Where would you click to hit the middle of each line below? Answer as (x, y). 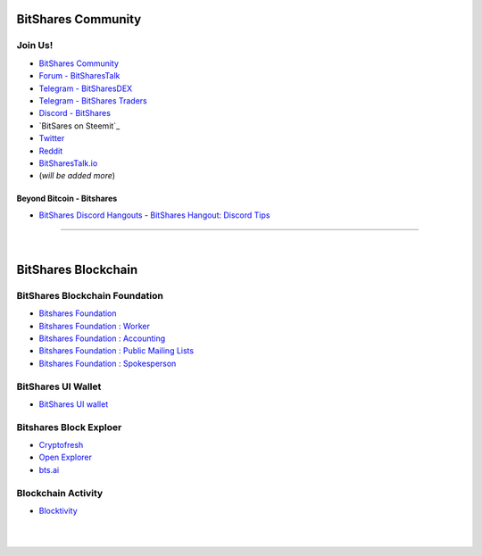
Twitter (52, 138)
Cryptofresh (61, 445)
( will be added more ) (77, 176)
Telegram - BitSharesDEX (86, 88)
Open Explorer (66, 457)
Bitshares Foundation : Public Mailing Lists (116, 351)
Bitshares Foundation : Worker (95, 326)
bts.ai (49, 469)
